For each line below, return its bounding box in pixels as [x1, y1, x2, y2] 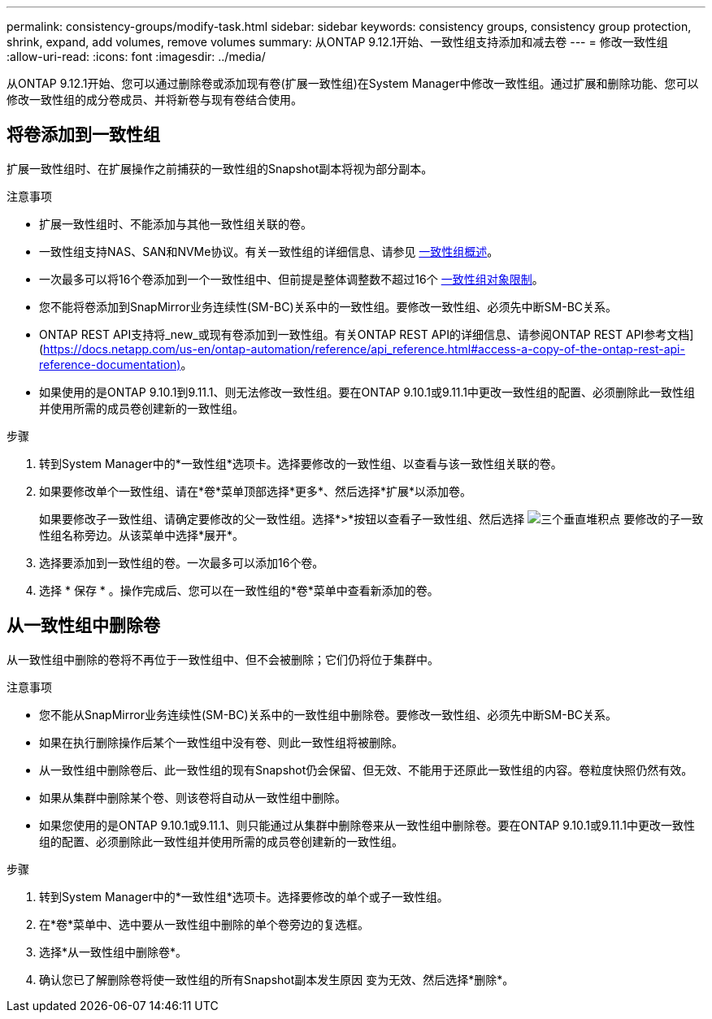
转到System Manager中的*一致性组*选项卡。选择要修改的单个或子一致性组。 [39, 889, 449, 904]
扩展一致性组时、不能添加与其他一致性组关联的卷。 [39, 216, 312, 231]
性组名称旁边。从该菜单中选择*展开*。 [39, 527, 245, 542]
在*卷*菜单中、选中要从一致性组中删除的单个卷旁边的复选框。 [39, 917, 370, 931]
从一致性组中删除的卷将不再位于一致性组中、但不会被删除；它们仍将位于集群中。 [7, 652, 439, 666]
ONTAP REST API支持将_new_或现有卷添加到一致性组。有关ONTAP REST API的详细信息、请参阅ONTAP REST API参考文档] [39, 327, 694, 341]
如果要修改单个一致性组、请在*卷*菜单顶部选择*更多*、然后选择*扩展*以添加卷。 [39, 483, 472, 498]
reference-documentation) [39, 357, 181, 371]
